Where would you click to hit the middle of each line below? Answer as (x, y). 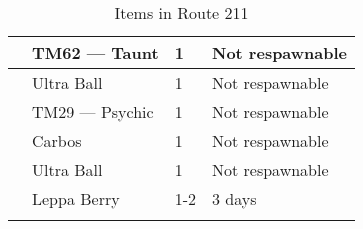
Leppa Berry (76, 198)
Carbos (57, 140)
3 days (234, 198)
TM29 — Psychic (93, 111)
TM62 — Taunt (95, 52)
